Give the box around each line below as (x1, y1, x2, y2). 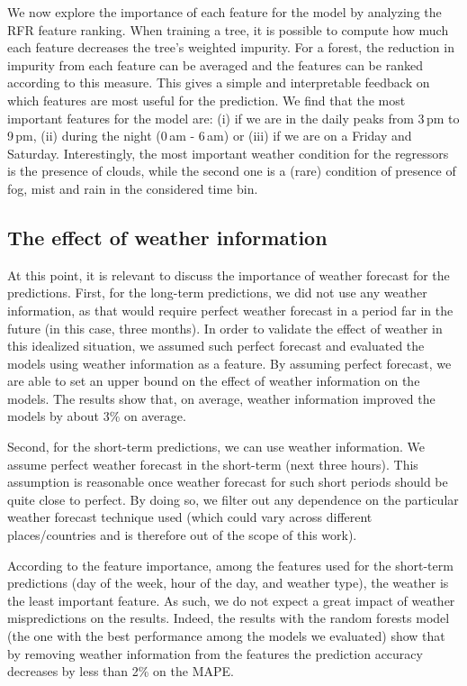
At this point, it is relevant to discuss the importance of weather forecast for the (7, 265, 450, 284)
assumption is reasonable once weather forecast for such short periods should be (7, 472, 448, 491)
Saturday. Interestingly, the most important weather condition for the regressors (7, 143, 449, 162)
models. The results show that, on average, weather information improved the (7, 389, 436, 407)
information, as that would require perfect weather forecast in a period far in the (7, 300, 454, 319)
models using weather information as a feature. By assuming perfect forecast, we (7, 353, 452, 372)
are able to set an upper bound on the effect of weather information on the (7, 371, 420, 390)
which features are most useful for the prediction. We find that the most (7, 90, 406, 109)
